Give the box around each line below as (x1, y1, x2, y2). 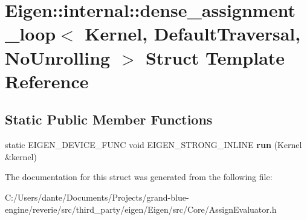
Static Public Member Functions (5, 110, 213, 129)
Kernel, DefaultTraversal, (85, 21, 301, 46)
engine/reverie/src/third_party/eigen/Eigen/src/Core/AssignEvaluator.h (5, 202, 277, 215)
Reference (5, 68, 89, 93)
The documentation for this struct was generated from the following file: (5, 170, 273, 183)
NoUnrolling (5, 45, 111, 70)
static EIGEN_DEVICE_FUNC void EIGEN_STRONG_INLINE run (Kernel (5, 138, 302, 151)
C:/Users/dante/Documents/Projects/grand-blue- (5, 190, 189, 203)
